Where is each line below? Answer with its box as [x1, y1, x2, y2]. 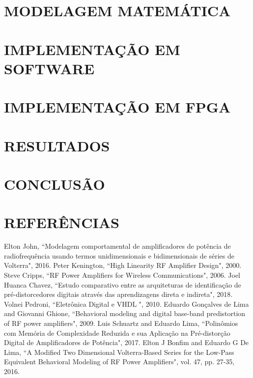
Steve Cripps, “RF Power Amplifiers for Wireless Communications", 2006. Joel [4, 269, 241, 280]
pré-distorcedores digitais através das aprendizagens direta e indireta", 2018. [4, 289, 233, 299]
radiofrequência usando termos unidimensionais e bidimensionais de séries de [4, 250, 234, 261]
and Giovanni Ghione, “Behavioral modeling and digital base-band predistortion [4, 308, 246, 319]
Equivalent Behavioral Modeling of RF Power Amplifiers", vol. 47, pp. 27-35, [4, 356, 235, 367]
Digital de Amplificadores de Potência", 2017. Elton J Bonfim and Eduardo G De [4, 337, 249, 348]
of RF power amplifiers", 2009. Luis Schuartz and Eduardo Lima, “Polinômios [4, 318, 238, 328]
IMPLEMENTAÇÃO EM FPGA [4, 97, 231, 117]
